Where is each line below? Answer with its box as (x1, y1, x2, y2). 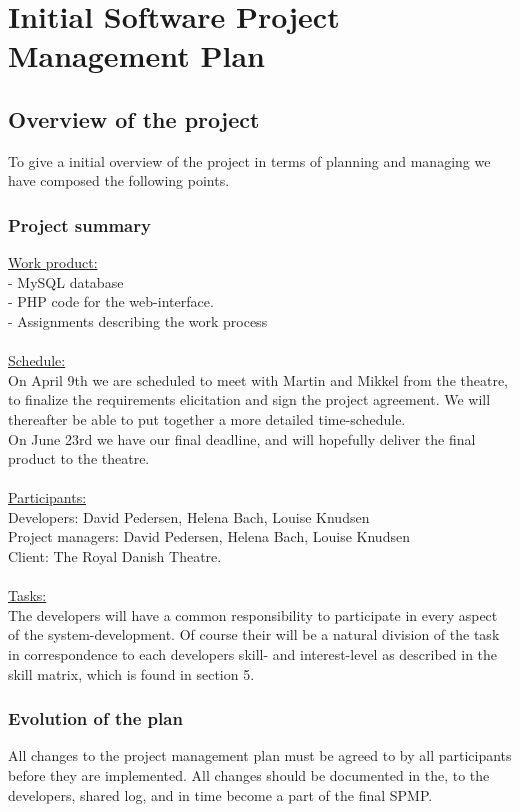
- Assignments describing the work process (8, 310, 268, 331)
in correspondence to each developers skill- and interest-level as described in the (8, 644, 498, 665)
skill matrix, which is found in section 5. (8, 663, 255, 684)
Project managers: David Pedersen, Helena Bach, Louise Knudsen (8, 526, 410, 547)
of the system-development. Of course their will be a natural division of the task (8, 624, 500, 645)
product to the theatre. (8, 448, 150, 469)
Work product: (8, 252, 98, 273)
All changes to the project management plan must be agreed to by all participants (8, 745, 512, 766)
